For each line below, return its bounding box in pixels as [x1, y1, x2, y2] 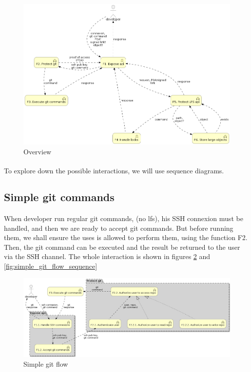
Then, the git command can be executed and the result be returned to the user [4, 242, 240, 252]
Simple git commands [4, 189, 115, 205]
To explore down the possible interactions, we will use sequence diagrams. [4, 166, 224, 176]
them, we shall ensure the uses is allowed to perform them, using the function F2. [4, 232, 248, 242]
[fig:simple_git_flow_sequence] [4, 261, 97, 271]
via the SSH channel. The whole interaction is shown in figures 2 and [4, 251, 211, 261]
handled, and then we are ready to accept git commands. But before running [4, 223, 233, 233]
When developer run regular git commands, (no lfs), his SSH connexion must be [4, 213, 243, 223]
